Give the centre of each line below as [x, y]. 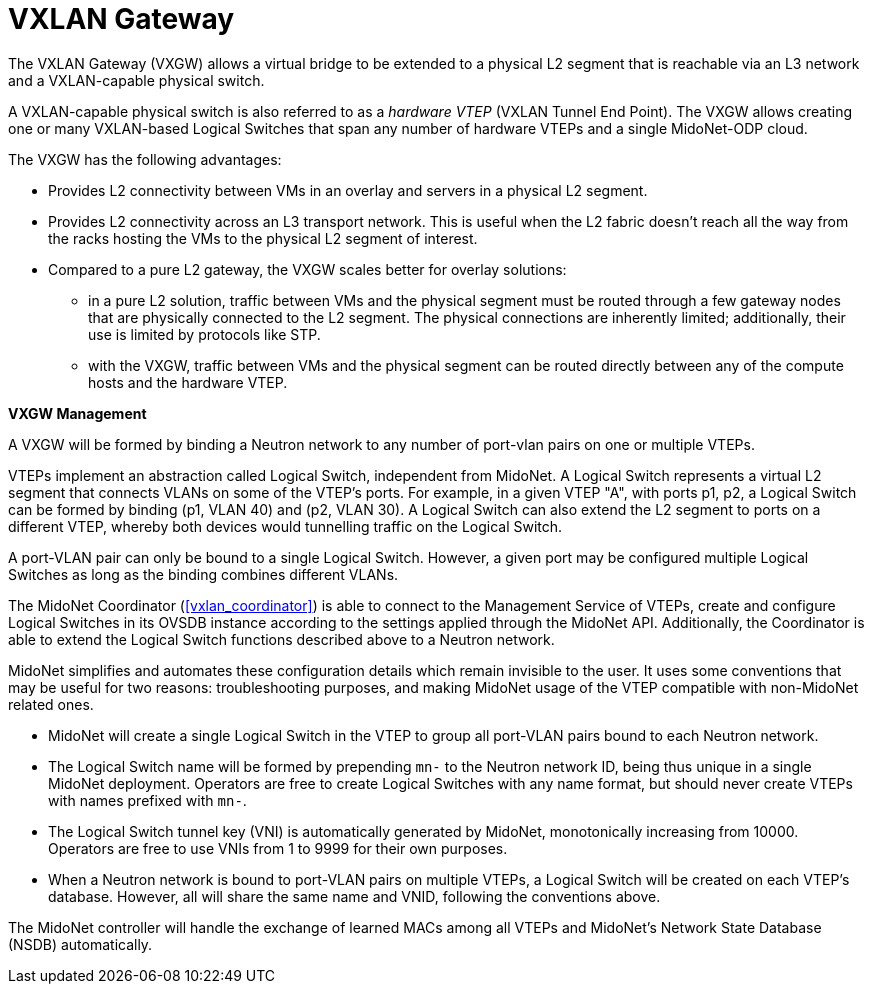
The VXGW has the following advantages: [145, 159]
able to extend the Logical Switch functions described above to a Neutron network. [281, 639]
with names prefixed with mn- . [147, 800]
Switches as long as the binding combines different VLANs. [203, 574]
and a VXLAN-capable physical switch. [136, 80]
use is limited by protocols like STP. [204, 334]
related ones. [51, 704]
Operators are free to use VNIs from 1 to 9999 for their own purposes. [278, 848]
